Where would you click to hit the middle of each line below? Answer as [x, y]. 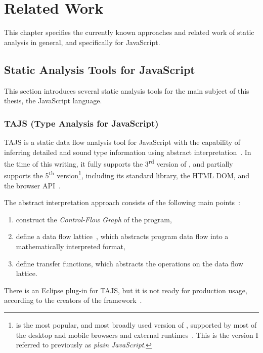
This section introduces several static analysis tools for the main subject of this [127, 90]
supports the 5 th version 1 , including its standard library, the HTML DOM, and [127, 175]
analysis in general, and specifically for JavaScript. [82, 42]
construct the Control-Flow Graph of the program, [94, 219]
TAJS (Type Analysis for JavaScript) [81, 123]
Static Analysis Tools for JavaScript [100, 69]
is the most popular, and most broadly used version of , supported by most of [136, 324]
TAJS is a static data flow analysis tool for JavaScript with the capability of [122, 142]
